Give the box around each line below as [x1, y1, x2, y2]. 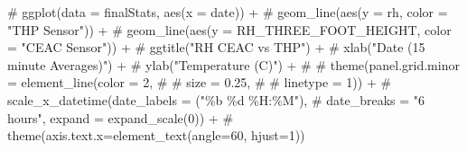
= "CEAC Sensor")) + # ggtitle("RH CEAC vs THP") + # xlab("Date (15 [7, 38, 425, 57]
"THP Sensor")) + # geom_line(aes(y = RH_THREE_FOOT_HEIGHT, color [7, 20, 452, 39]
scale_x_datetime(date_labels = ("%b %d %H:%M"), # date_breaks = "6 [7, 90, 425, 109]
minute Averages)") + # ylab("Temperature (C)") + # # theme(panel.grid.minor [7, 55, 460, 74]
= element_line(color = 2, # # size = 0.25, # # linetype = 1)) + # [7, 73, 392, 92]
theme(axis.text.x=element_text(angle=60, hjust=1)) [7, 126, 305, 145]
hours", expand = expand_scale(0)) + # [7, 108, 234, 127]
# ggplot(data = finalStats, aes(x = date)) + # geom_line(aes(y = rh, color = [7, 3, 448, 21]
